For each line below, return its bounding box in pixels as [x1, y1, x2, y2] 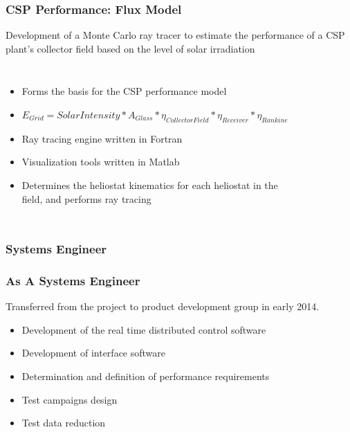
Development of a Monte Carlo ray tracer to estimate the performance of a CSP [6, 28, 345, 42]
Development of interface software [21, 345, 166, 360]
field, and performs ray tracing [21, 191, 151, 206]
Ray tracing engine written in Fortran [21, 131, 183, 145]
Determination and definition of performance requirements [21, 369, 270, 384]
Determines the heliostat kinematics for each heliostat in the [21, 177, 278, 192]
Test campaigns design [21, 392, 118, 406]
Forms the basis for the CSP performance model [21, 84, 227, 98]
